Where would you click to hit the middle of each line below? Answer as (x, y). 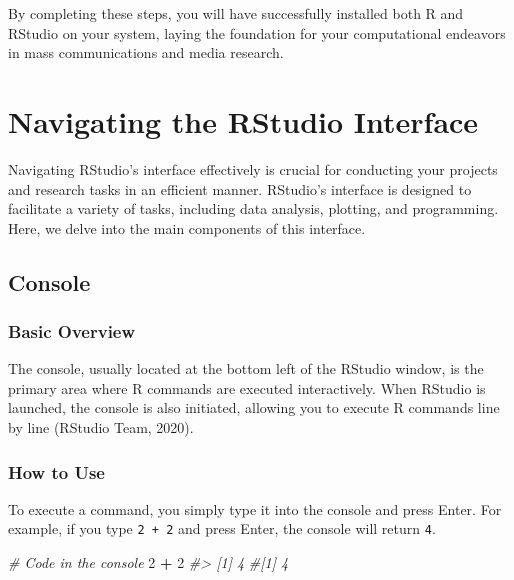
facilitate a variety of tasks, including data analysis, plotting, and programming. (253, 208)
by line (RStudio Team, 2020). (101, 427)
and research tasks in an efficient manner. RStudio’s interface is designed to (240, 188)
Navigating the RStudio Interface (243, 120)
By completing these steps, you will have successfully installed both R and (236, 13)
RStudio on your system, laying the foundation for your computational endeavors (257, 32)
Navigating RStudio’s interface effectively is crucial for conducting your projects (253, 168)
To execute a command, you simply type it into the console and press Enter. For (255, 508)
